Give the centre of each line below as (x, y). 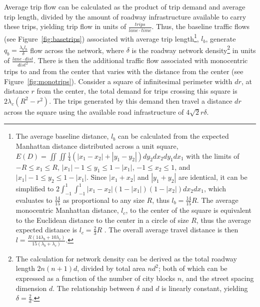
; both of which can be (193, 268)
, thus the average (223, 220)
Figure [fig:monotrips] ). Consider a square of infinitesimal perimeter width (118, 81)
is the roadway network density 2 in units (194, 49)
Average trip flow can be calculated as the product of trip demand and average (125, 7)
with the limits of (213, 156)
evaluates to (34, 200)
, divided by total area (111, 268)
